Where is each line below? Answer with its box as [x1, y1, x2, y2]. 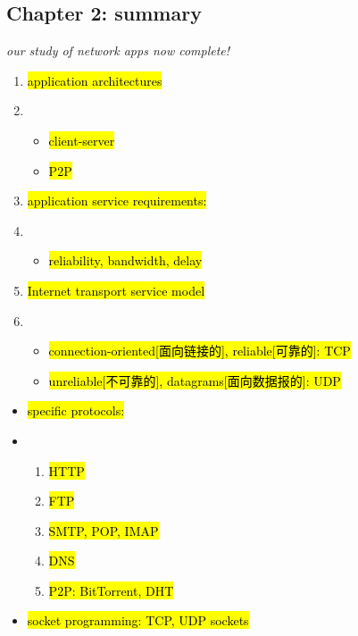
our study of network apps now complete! [6, 41, 230, 60]
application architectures [27, 71, 162, 89]
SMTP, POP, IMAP [48, 521, 159, 540]
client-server [48, 130, 115, 149]
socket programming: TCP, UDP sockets [27, 611, 249, 630]
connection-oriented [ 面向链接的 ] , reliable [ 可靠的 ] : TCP [48, 341, 351, 360]
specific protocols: [27, 401, 125, 420]
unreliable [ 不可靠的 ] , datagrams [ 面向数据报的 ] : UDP [48, 371, 341, 389]
